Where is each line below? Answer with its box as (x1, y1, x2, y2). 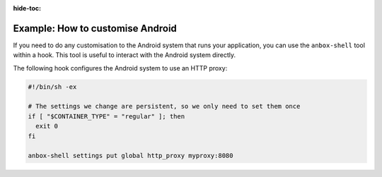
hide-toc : (13, 4, 42, 12)
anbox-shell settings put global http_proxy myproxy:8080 (28, 152, 233, 160)
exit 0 (35, 122, 59, 130)
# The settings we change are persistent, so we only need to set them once (28, 102, 301, 111)
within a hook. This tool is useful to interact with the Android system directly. (13, 51, 236, 59)
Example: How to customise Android (13, 22, 177, 35)
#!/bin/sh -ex (28, 83, 77, 91)
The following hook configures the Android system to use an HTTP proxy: (13, 63, 228, 72)
